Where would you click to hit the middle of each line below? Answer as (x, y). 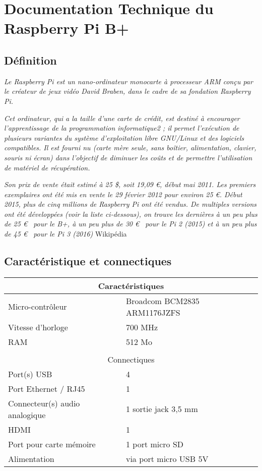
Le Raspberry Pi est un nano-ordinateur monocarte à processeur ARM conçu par (128, 81)
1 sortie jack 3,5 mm (162, 409)
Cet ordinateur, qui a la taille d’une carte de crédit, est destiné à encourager (122, 118)
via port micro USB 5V (167, 458)
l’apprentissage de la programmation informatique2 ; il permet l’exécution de (122, 128)
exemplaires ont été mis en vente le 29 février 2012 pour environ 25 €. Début (123, 194)
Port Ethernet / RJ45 (47, 388)
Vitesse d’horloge (38, 327)
